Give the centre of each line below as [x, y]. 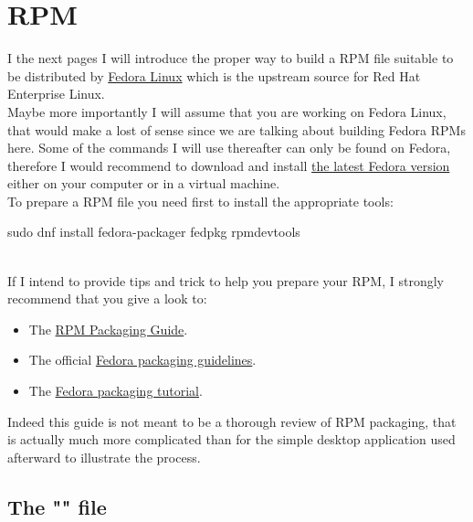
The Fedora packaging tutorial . [116, 391]
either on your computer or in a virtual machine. [144, 183]
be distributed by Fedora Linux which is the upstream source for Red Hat [214, 75]
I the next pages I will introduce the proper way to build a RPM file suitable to [231, 58]
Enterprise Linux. [56, 94]
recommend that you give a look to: [107, 298]
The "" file [57, 506]
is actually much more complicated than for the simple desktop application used [231, 439]
